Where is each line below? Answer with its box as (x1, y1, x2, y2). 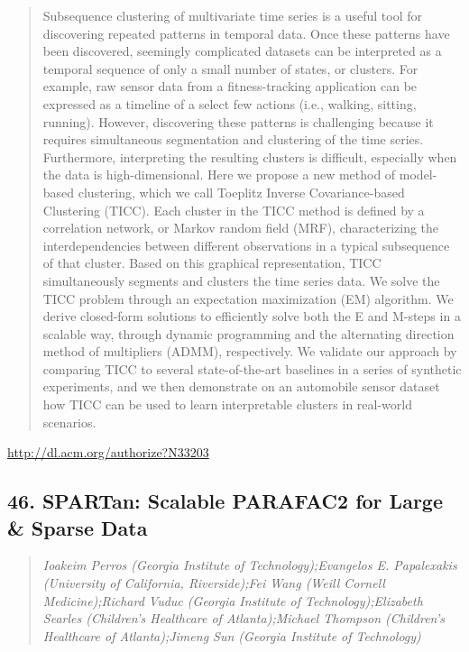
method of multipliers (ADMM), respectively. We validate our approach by (42, 342, 457, 361)
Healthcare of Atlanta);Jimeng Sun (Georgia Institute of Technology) (42, 626, 421, 645)
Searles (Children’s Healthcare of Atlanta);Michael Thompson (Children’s (42, 609, 446, 628)
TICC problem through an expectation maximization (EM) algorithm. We (42, 289, 454, 308)
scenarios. (42, 412, 97, 431)
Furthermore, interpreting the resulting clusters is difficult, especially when (42, 147, 457, 166)
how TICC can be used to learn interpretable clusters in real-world (42, 395, 412, 414)
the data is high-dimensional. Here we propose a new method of (42, 165, 396, 184)
